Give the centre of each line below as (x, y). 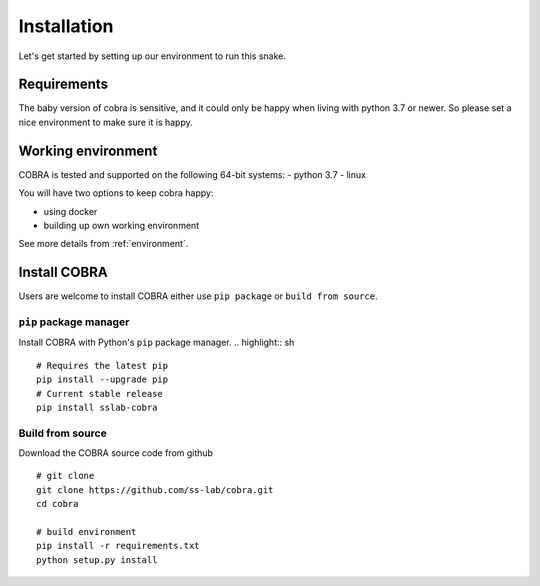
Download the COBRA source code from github (116, 453)
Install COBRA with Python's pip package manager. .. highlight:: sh (156, 342)
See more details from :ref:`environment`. (103, 244)
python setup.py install (97, 559)
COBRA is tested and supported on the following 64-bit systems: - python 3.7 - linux (192, 174)
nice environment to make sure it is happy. (106, 122)
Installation (66, 26)
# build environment (86, 532)
